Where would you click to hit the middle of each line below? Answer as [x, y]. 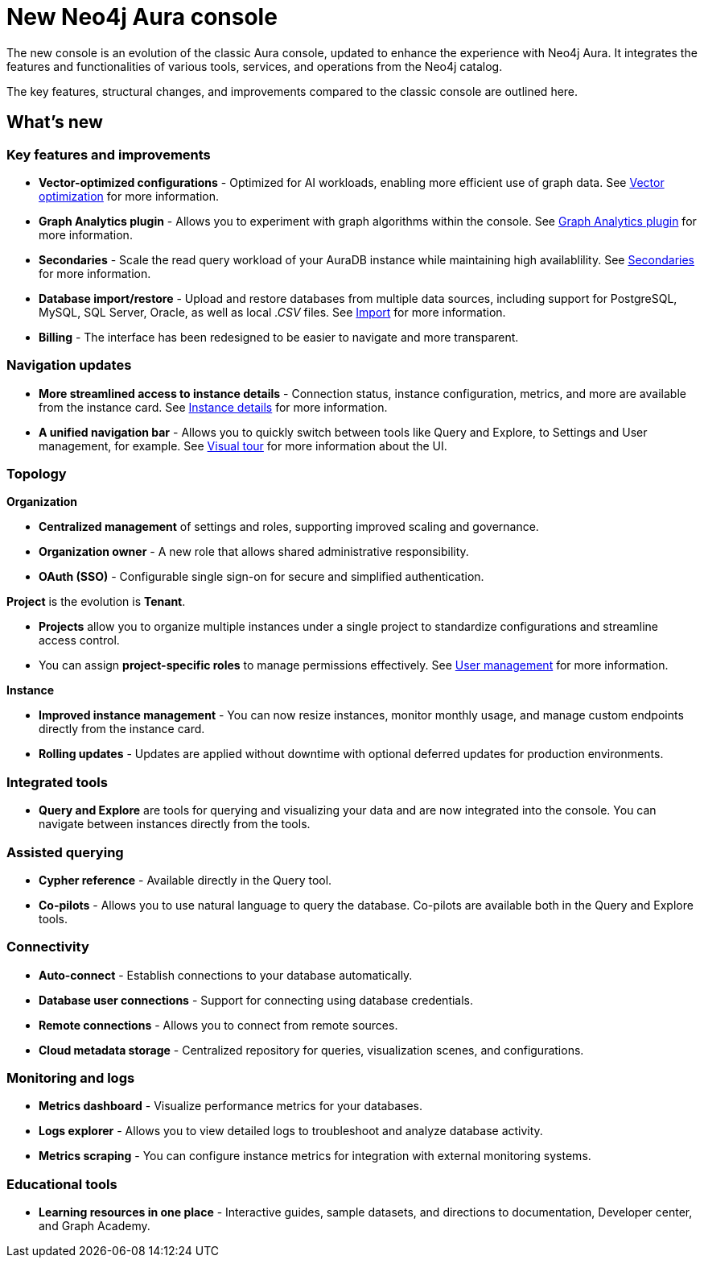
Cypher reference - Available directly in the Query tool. [185, 880]
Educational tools [62, 1184]
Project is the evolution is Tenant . [96, 602]
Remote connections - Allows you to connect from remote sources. [218, 1025]
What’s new [55, 122]
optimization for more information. [129, 196]
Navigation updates [69, 365]
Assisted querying [65, 852]
